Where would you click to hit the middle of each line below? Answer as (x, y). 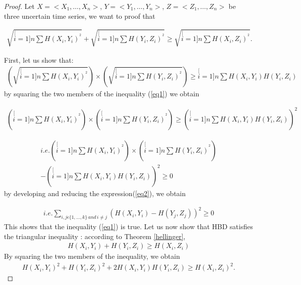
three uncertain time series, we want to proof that (80, 16)
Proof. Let (19, 6)
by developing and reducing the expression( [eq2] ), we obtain (95, 193)
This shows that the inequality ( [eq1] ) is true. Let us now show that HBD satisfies (128, 226)
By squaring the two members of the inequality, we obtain (92, 256)
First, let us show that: (39, 60)
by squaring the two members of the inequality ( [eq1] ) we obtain (102, 94)
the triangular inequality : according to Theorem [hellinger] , (95, 236)
